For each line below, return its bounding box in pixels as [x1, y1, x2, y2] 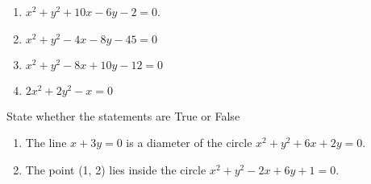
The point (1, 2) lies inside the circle [25, 161, 206, 178]
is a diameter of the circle [126, 134, 252, 151]
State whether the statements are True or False [6, 107, 240, 124]
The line [25, 134, 67, 151]
